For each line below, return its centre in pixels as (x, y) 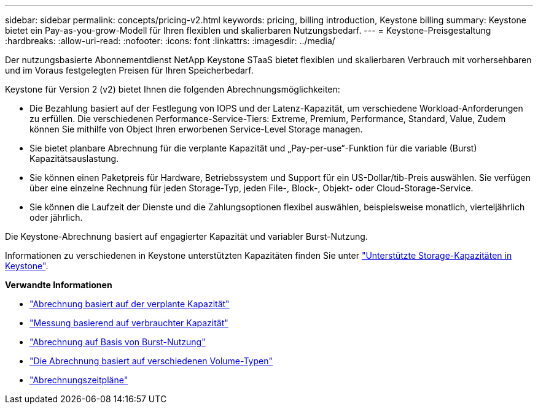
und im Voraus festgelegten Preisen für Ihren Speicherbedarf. (129, 70)
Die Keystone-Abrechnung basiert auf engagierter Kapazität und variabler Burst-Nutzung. (186, 236)
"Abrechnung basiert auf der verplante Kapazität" (130, 304)
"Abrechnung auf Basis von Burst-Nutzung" (118, 342)
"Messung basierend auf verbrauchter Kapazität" (129, 323)
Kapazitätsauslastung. (74, 159)
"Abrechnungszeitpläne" (79, 380)
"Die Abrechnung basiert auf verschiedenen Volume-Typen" (151, 361)
